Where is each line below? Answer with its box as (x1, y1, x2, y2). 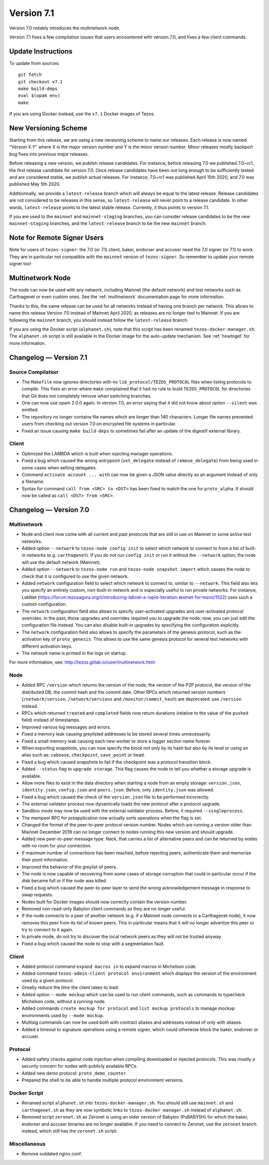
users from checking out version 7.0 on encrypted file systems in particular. (21, 421, 177, 427)
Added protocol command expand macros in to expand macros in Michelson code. (21, 964, 197, 970)
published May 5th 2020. (9, 181, 61, 187)
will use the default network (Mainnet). (21, 559, 101, 565)
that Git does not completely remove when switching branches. (21, 392, 152, 399)
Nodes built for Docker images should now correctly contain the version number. (21, 899, 188, 905)
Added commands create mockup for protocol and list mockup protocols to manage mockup (21, 1005, 235, 1011)
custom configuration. (21, 601, 67, 607)
